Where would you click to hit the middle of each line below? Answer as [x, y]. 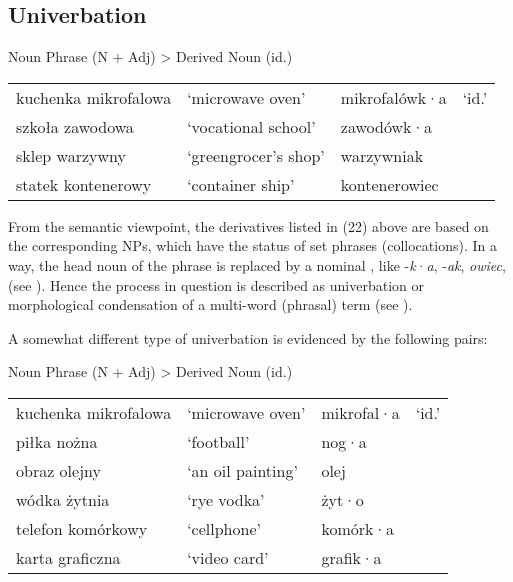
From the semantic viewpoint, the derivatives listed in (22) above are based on [248, 225]
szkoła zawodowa [75, 126]
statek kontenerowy [84, 184]
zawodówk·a [386, 126]
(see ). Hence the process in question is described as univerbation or [216, 284]
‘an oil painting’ [242, 470]
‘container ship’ [241, 184]
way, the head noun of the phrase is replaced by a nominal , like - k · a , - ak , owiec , [257, 264]
